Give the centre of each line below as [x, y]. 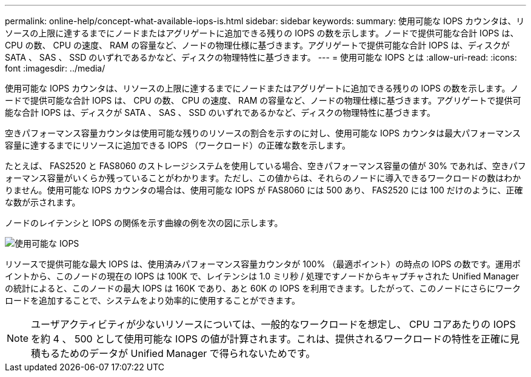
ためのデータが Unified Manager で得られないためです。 [188, 353]
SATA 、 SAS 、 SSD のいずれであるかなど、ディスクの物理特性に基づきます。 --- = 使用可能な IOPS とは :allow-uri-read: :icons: [261, 57]
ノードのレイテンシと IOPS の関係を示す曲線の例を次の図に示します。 [144, 223]
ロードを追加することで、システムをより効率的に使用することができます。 [152, 300]
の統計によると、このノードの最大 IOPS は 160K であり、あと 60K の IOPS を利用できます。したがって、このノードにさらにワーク [263, 288]
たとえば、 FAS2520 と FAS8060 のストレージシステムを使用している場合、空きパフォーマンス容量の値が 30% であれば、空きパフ [265, 166]
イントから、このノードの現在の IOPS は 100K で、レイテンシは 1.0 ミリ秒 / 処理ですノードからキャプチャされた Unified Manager [262, 276]
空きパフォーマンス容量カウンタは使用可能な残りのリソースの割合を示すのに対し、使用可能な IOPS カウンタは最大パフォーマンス [263, 133]
